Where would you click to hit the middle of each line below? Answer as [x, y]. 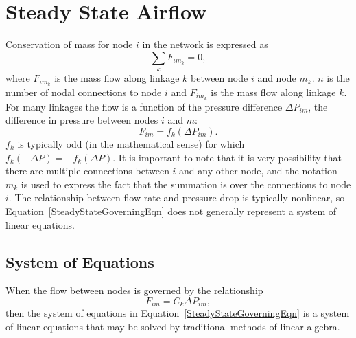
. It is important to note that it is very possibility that [227, 157]
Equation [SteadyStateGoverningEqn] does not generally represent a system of [171, 211]
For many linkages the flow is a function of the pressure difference [144, 106]
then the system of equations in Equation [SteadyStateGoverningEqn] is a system [178, 313]
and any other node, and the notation [258, 171]
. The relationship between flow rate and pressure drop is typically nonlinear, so [177, 198]
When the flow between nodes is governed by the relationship [134, 290]
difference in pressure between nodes [82, 120]
